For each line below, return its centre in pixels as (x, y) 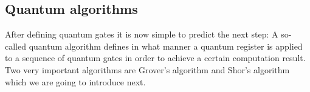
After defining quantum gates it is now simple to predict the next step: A (142, 34)
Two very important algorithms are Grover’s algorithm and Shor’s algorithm (147, 69)
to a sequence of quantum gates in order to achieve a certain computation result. (155, 58)
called (15, 46)
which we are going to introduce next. (75, 81)
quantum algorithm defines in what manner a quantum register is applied (166, 46)
